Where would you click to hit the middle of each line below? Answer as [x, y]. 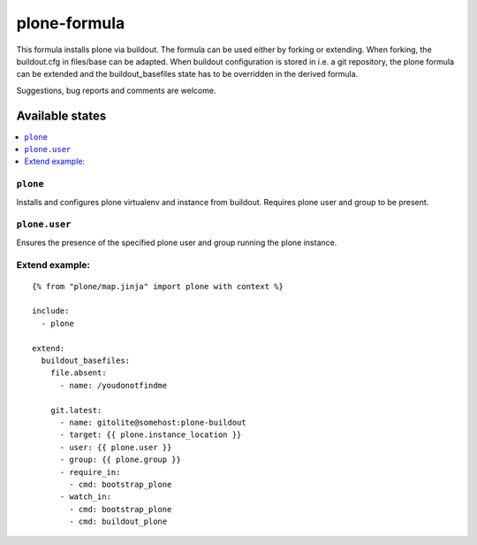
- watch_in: [86, 497]
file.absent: [78, 373]
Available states [61, 115]
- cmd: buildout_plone [118, 522]
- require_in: [90, 472]
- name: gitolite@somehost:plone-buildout [153, 422]
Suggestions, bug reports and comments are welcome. [116, 90]
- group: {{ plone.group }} [120, 460]
